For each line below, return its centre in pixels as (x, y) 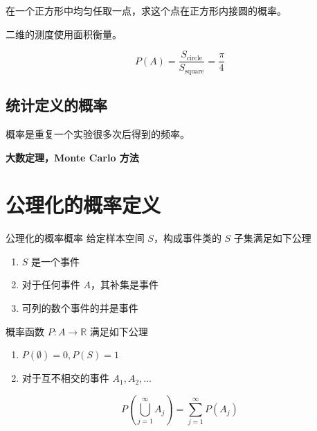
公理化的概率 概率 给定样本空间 (75, 238)
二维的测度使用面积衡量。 (64, 34)
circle (194, 58)
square (194, 71)
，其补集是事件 (124, 284)
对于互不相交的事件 (65, 378)
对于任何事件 (51, 284)
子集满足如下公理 (272, 238)
